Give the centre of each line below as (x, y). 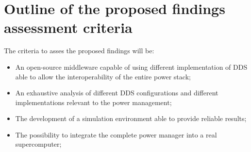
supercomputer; (38, 144)
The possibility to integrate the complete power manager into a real (116, 134)
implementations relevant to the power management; (93, 102)
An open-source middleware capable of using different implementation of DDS (131, 67)
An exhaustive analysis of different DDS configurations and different (117, 93)
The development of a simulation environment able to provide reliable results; (131, 118)
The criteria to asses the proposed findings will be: (79, 51)
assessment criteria (68, 27)
